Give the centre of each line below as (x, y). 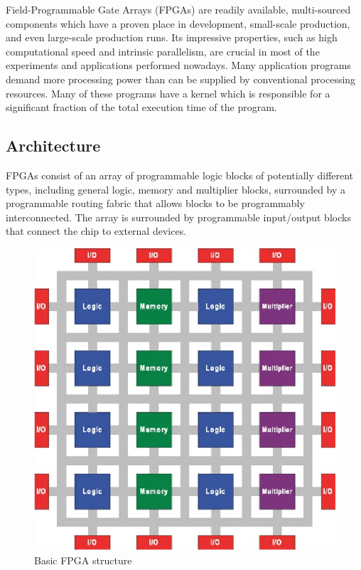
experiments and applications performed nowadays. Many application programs (178, 65)
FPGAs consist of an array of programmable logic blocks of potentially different (180, 175)
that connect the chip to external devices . (96, 231)
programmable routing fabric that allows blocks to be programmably (155, 203)
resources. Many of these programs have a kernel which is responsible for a (168, 93)
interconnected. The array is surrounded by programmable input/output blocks (178, 217)
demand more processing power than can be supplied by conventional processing (181, 79)
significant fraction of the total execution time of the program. (141, 107)
